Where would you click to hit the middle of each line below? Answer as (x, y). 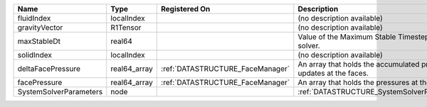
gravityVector (40, 27)
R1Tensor (126, 27)
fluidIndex (34, 18)
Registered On (186, 9)
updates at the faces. (333, 73)
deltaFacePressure (49, 69)
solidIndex (35, 55)
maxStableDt (39, 41)
